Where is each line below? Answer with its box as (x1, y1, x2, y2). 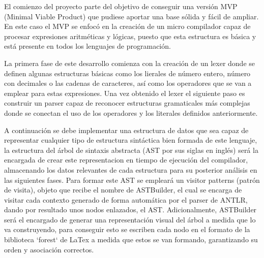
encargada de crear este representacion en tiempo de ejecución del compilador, (4, 154, 248, 165)
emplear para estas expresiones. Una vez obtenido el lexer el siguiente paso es (4, 87, 245, 98)
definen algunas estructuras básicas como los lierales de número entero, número (4, 68, 251, 78)
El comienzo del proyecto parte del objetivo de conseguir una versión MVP (4, 1, 238, 11)
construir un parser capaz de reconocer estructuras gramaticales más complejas (4, 98, 250, 108)
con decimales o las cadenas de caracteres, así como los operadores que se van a (4, 78, 252, 88)
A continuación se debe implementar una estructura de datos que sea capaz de (4, 124, 249, 135)
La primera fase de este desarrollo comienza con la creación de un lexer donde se (4, 57, 255, 68)
